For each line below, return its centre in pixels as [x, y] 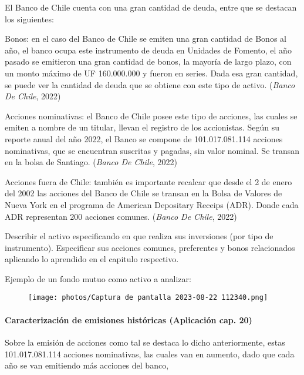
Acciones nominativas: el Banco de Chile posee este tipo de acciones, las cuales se [151, 115]
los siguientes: [29, 19]
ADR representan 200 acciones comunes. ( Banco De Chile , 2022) [121, 216]
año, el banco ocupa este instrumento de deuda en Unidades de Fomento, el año [148, 50]
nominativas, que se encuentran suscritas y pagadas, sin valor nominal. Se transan [152, 150]
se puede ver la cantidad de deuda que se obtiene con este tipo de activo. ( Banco [150, 84]
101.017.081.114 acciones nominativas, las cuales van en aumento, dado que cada [150, 354]
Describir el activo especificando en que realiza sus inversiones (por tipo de [139, 236]
